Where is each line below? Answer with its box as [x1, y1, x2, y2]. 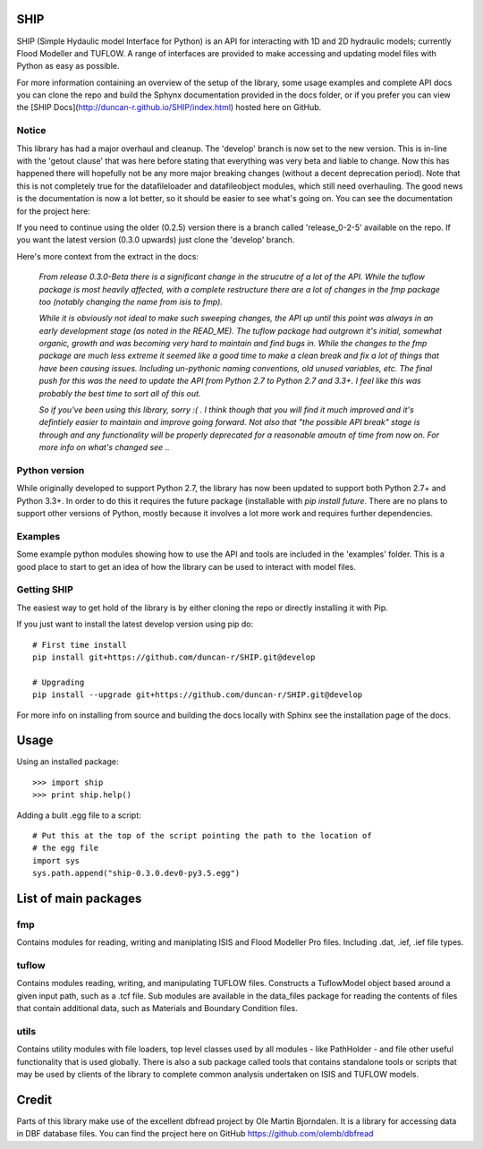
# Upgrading [32, 677, 85, 687]
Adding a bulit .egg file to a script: [16, 810, 142, 821]
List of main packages [16, 890, 142, 906]
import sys [32, 855, 80, 865]
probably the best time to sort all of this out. [38, 387, 201, 398]
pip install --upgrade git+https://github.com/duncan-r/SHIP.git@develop [32, 690, 363, 700]
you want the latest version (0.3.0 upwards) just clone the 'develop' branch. [16, 234, 295, 245]
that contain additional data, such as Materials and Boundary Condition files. [16, 1003, 299, 1014]
